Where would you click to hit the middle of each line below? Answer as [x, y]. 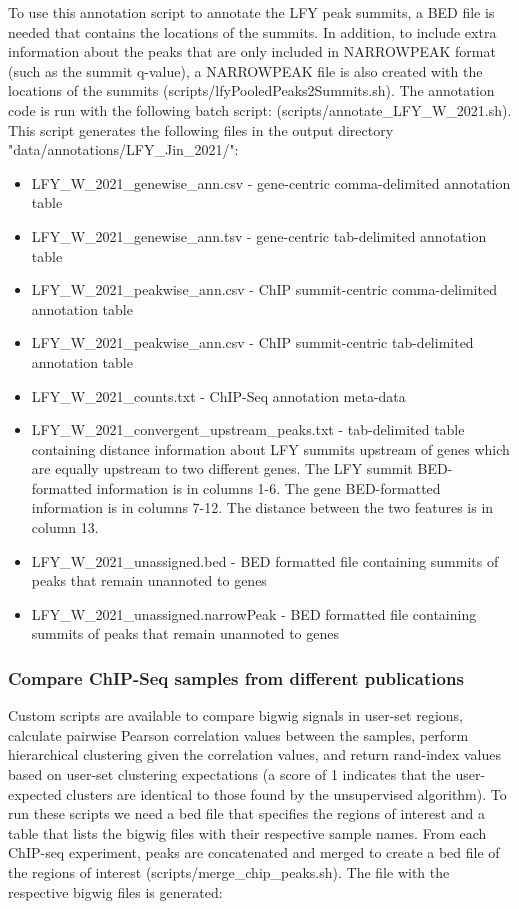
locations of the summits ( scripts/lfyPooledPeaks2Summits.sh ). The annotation [251, 90]
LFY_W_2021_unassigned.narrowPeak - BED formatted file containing [254, 613]
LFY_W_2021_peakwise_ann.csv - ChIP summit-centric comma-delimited [264, 289]
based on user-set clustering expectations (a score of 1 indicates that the [229, 774]
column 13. [65, 527]
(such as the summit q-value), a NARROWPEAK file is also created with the [245, 70]
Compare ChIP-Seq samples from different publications [236, 677]
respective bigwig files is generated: [115, 891]
